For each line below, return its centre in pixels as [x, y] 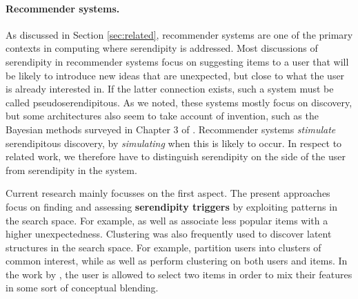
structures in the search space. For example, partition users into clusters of [163, 247]
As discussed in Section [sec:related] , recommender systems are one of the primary [179, 34]
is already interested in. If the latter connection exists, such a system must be [170, 89]
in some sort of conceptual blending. [82, 288]
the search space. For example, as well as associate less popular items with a [167, 220]
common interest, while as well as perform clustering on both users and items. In [177, 261]
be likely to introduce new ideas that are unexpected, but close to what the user [175, 75]
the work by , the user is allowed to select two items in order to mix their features [179, 274]
